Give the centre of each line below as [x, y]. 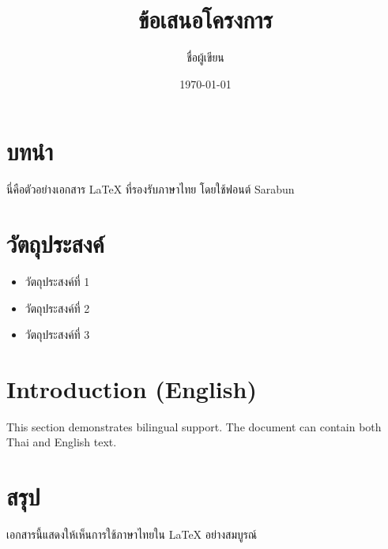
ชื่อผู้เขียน [205, 57]
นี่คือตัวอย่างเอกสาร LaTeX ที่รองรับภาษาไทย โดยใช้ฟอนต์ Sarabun [151, 189]
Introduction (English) [132, 388]
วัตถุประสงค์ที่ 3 [57, 335]
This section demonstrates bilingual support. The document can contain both [194, 426]
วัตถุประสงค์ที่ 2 [57, 308]
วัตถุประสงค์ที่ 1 [57, 281]
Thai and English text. [62, 442]
